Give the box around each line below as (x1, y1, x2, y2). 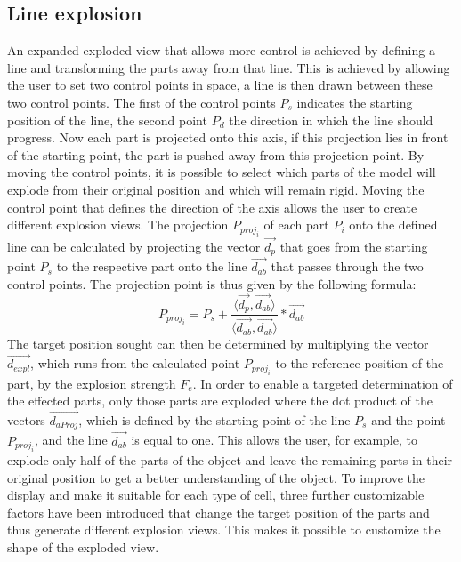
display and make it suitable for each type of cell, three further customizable (7, 486, 425, 504)
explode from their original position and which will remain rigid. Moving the (7, 180, 425, 198)
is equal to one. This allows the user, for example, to (131, 430, 417, 449)
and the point (371, 411, 446, 430)
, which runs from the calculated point (30, 354, 240, 373)
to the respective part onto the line (56, 257, 247, 276)
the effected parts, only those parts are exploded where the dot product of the (7, 391, 433, 410)
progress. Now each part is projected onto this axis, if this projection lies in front (7, 128, 449, 147)
